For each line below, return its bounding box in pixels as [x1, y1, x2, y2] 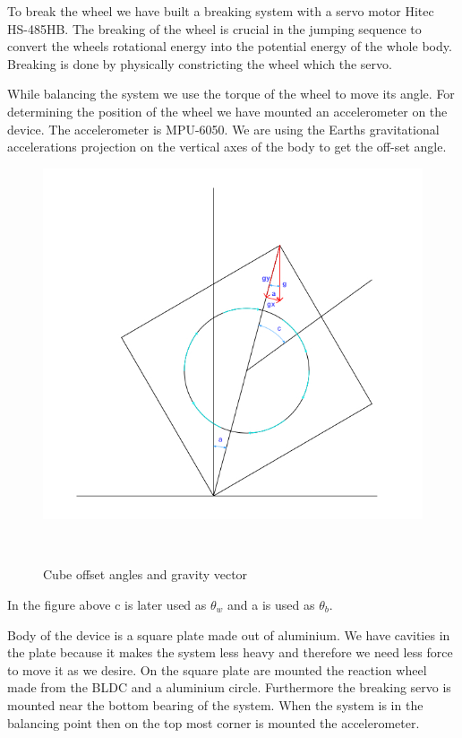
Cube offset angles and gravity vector [43, 565, 248, 584]
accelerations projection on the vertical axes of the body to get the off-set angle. [7, 137, 447, 156]
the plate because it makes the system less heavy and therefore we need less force [7, 643, 453, 662]
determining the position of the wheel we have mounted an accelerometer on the [7, 101, 448, 120]
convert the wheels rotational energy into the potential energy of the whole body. [7, 37, 452, 56]
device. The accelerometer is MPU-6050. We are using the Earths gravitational [7, 119, 440, 138]
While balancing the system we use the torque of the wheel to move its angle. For [7, 84, 455, 103]
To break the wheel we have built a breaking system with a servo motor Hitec [7, 2, 434, 20]
